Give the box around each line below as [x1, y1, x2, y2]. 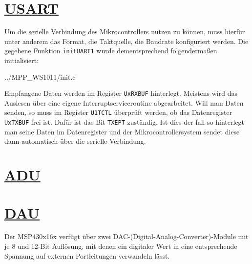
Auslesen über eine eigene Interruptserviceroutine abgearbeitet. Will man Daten [4, 97, 244, 108]
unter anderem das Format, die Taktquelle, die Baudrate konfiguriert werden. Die [4, 36, 249, 46]
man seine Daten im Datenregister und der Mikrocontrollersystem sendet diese [4, 126, 240, 136]
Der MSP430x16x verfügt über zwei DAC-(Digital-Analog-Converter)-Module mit [4, 231, 249, 242]
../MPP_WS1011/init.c [4, 71, 76, 82]
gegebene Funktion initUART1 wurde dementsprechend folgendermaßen [4, 45, 217, 56]
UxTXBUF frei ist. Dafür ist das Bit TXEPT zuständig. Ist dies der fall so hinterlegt [4, 117, 245, 127]
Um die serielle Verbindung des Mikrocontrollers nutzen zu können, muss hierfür [4, 26, 245, 37]
